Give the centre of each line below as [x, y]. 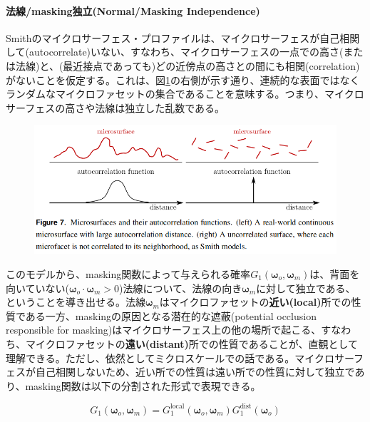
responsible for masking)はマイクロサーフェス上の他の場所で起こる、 [164, 330]
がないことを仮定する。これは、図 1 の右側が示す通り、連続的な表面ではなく [183, 79]
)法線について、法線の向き [181, 288]
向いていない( [38, 288]
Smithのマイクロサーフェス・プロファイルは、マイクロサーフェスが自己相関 [183, 37]
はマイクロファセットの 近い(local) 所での [255, 302]
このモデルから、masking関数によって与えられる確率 [128, 273]
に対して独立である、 [306, 288]
